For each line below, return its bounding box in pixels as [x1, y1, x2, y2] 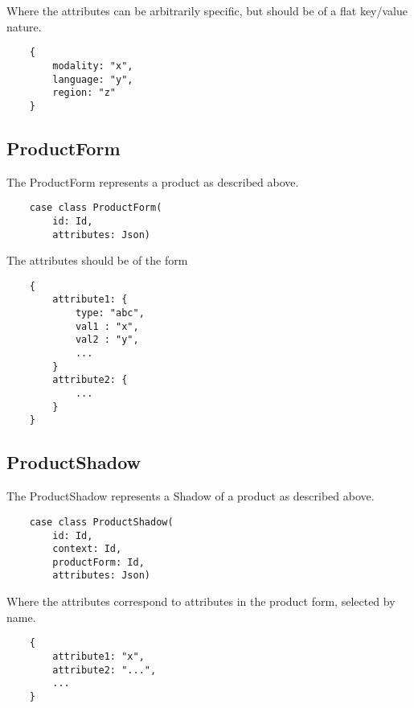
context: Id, [52, 543, 122, 555]
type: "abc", [75, 307, 145, 319]
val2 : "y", [75, 334, 139, 346]
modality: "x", [52, 60, 133, 72]
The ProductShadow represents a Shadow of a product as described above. [6, 488, 375, 504]
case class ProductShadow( [29, 516, 174, 528]
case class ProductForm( [29, 202, 162, 214]
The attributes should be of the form [6, 252, 188, 269]
